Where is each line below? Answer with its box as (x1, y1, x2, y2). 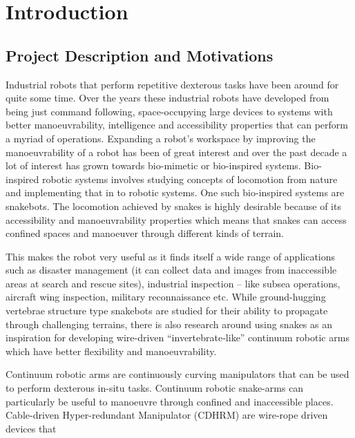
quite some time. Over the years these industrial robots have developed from (6, 91, 329, 105)
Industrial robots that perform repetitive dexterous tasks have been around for (6, 77, 339, 91)
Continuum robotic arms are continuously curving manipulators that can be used (6, 367, 349, 381)
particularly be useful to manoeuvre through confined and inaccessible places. (6, 394, 334, 408)
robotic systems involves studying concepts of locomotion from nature (42, 171, 338, 186)
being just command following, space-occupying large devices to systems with (6, 104, 333, 118)
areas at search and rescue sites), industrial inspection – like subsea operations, (6, 276, 340, 290)
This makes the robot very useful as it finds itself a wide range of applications (6, 249, 336, 263)
